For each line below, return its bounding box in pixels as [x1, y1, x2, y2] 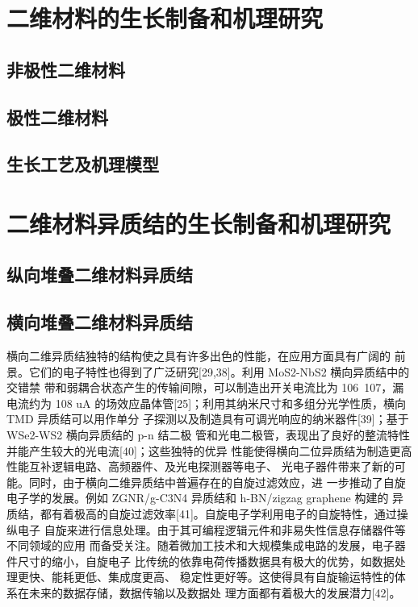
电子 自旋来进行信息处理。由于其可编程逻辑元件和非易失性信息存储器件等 [17, 521, 406, 538]
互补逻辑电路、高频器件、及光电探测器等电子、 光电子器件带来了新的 [28, 458, 395, 475]
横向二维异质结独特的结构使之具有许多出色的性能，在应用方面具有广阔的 [6, 347, 391, 364]
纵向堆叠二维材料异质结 [6, 262, 193, 287]
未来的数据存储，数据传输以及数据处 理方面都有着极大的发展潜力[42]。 [28, 584, 401, 601]
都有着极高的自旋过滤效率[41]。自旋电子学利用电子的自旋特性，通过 [40, 505, 397, 522]
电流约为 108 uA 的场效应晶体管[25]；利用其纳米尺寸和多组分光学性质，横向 [6, 394, 407, 411]
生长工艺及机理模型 [6, 152, 159, 177]
